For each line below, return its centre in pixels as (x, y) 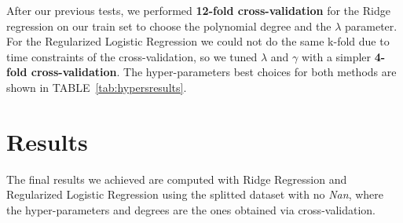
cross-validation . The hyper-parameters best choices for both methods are (214, 72)
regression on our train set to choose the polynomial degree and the (169, 26)
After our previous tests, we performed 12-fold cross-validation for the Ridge (198, 10)
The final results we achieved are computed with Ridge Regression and (177, 179)
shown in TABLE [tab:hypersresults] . (97, 87)
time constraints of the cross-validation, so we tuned (132, 56)
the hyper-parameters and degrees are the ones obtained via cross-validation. (191, 209)
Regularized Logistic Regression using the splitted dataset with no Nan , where (195, 194)
